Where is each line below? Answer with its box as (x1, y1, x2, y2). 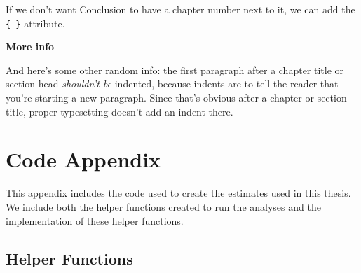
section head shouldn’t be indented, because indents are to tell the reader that (6, 76, 339, 91)
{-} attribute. (6, 15, 65, 30)
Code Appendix (6, 145, 161, 174)
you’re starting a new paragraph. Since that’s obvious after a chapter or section (6, 90, 347, 105)
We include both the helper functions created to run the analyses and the (6, 199, 321, 213)
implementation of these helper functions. (6, 213, 184, 227)
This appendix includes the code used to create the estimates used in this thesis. (6, 185, 351, 200)
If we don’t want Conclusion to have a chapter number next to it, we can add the (6, 2, 355, 16)
